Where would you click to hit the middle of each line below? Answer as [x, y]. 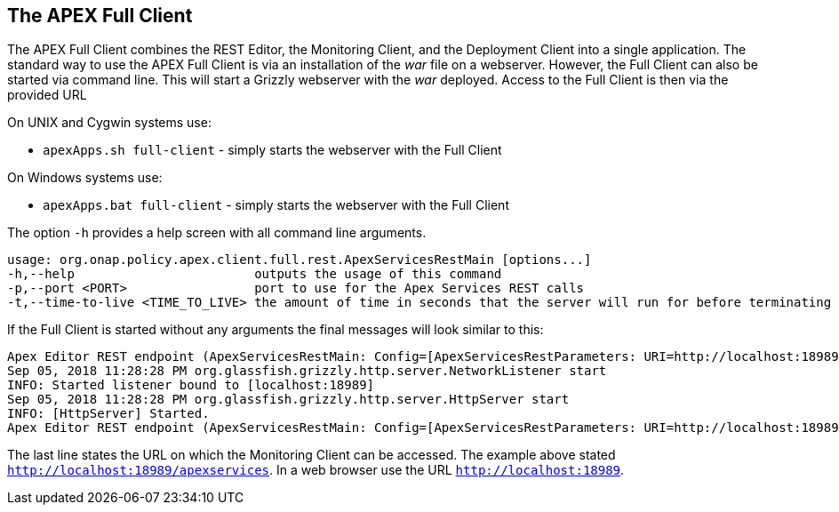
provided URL [47, 95]
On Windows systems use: [85, 178]
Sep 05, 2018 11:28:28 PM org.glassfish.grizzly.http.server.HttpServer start [288, 400]
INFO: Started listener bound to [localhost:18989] [191, 385]
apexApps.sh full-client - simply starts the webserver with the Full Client [272, 150]
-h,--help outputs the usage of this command [255, 274]
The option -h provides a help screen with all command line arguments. [217, 233]
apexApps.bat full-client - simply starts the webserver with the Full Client [276, 205]
